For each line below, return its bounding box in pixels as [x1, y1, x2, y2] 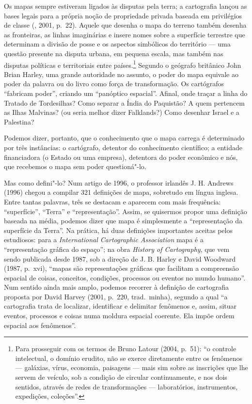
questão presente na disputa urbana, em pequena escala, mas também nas [4, 48, 223, 58]
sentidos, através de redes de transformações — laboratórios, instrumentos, [15, 381, 238, 391]
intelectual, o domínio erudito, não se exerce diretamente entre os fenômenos [15, 353, 242, 363]
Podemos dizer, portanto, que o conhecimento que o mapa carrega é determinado [4, 133, 245, 143]
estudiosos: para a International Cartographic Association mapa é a [4, 234, 204, 245]
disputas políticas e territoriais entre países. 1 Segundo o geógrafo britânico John [4, 58, 241, 70]
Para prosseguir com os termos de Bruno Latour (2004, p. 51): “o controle [15, 343, 236, 354]
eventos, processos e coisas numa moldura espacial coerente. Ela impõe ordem [4, 311, 235, 321]
